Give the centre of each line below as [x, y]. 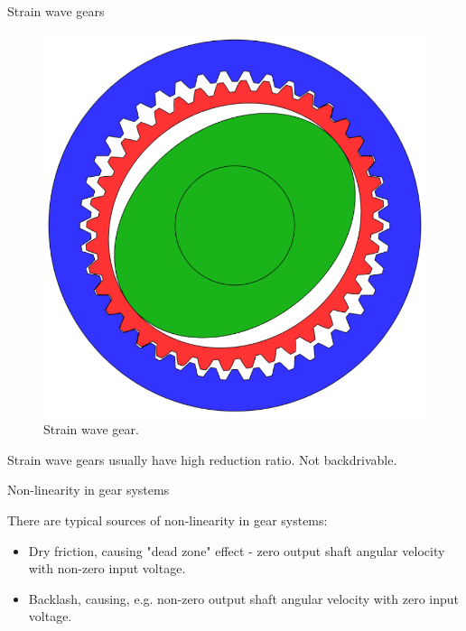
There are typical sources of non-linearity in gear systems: [168, 520]
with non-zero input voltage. [107, 568]
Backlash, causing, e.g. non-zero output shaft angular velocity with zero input [243, 598]
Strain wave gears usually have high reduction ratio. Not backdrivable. [202, 459]
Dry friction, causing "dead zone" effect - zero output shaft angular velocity [237, 550]
